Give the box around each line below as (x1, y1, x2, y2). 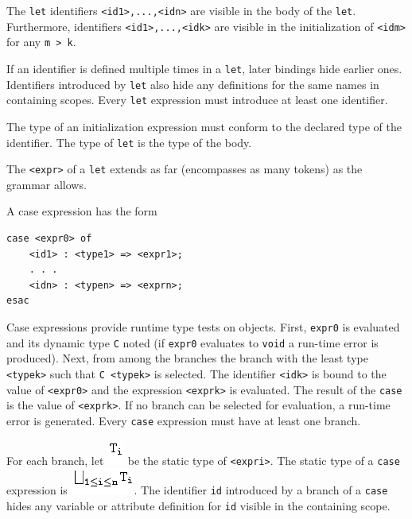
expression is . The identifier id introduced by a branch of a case (6, 482, 388, 498)
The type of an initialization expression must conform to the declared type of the (6, 118, 402, 134)
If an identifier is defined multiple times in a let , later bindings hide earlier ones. (6, 60, 402, 76)
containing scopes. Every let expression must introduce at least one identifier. (6, 91, 388, 108)
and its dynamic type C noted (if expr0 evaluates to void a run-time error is (6, 334, 379, 351)
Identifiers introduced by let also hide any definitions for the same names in (6, 76, 379, 92)
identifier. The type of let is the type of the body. (6, 134, 252, 150)
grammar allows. (6, 176, 87, 192)
